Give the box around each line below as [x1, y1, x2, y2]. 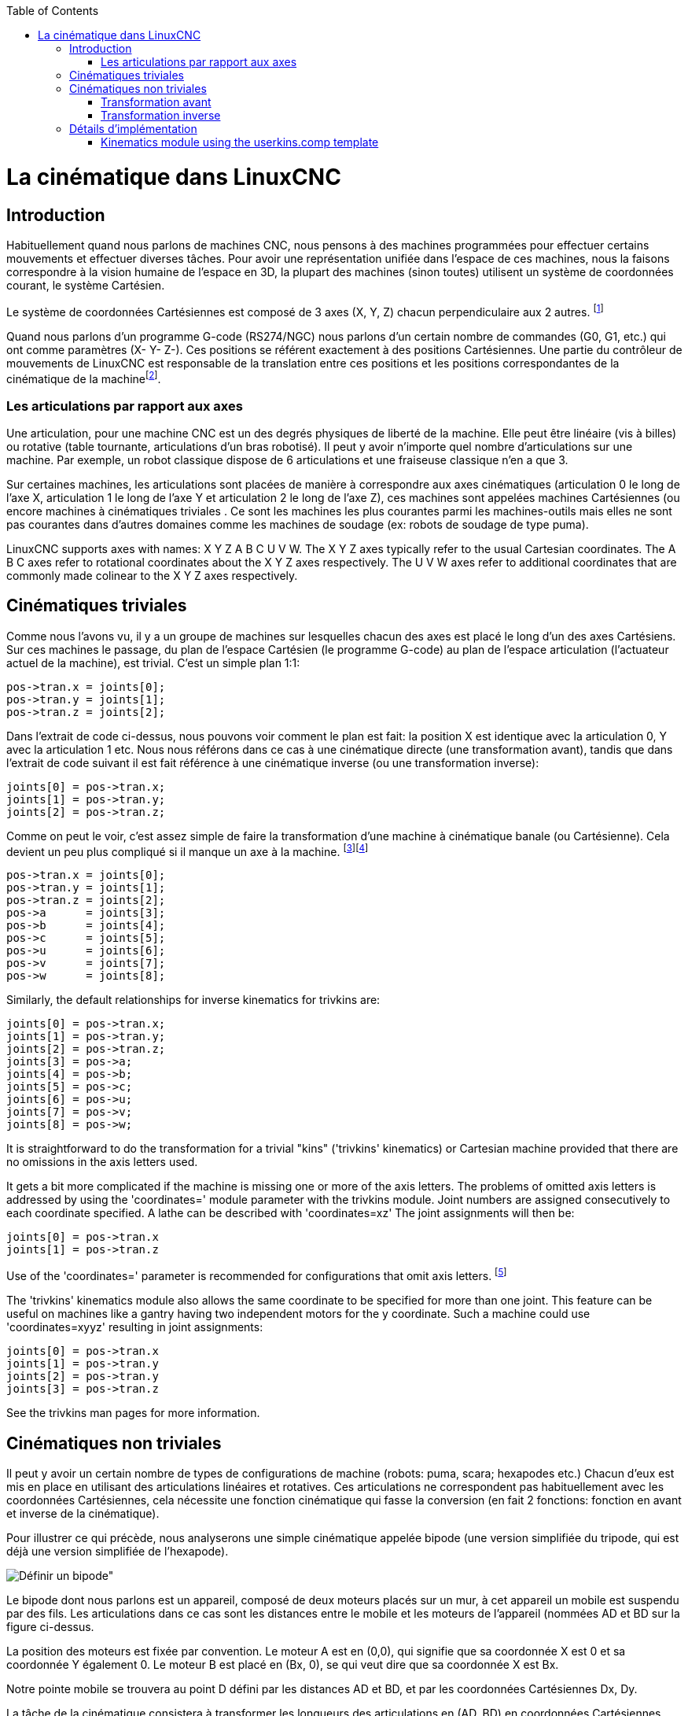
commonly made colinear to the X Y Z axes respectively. [6, 568, 298, 582]
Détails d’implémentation [69, 122, 197, 135]
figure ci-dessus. [6, 1619, 94, 1633]
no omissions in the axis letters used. [6, 1155, 198, 1169]
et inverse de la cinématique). [6, 1506, 160, 1520]
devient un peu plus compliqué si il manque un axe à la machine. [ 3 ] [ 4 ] [6, 842, 369, 858]
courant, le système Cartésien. [6, 278, 165, 292]
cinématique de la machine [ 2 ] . [6, 369, 161, 386]
